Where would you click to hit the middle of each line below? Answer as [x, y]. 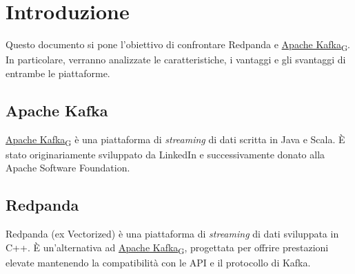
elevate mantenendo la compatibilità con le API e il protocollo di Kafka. [158, 262]
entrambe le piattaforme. [58, 73]
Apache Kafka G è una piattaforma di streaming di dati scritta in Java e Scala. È [175, 140]
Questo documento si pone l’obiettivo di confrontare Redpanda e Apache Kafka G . [178, 45]
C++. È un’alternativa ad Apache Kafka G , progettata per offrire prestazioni [167, 248]
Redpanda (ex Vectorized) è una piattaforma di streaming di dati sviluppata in [172, 234]
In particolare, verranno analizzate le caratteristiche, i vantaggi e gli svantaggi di [176, 60]
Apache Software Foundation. [68, 168]
